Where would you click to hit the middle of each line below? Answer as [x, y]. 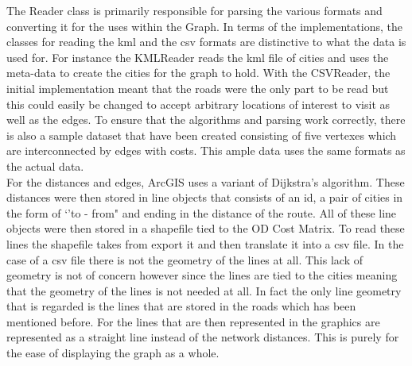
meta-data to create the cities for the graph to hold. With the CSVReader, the [198, 73]
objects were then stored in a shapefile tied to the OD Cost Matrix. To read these [206, 228]
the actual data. [45, 166]
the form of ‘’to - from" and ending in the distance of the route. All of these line [202, 212]
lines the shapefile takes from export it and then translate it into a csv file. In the [205, 243]
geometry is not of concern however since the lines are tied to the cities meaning [202, 275]
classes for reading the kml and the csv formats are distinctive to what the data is [206, 42]
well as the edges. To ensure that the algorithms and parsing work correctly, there [206, 119]
